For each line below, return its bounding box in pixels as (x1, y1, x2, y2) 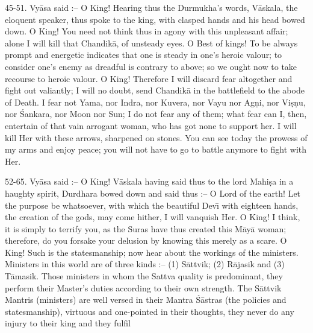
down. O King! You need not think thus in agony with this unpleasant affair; (5, 25, 288, 37)
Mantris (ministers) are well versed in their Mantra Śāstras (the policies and (5, 293, 287, 306)
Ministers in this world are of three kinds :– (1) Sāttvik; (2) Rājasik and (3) (5, 258, 285, 270)
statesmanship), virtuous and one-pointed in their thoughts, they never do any (5, 305, 294, 317)
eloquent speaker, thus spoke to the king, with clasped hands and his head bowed (5, 13, 305, 25)
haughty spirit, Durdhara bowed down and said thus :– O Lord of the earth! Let (5, 186, 301, 199)
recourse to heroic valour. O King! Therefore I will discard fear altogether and (5, 72, 293, 84)
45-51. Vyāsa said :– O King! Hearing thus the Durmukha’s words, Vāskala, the (5, 1, 298, 13)
